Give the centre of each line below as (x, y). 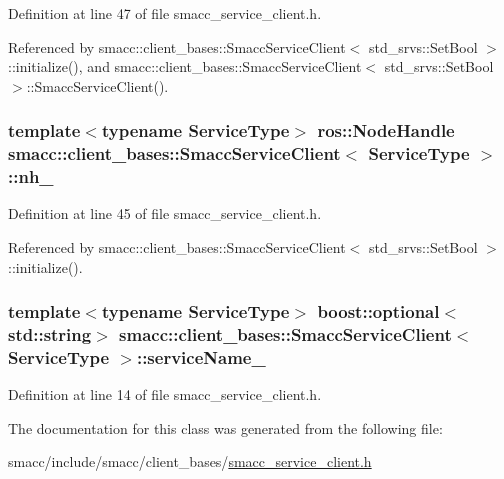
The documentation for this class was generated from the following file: (225, 427)
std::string (50, 334)
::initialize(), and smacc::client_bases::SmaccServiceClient (185, 66)
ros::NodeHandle (386, 130)
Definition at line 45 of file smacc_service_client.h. (165, 213)
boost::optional (378, 311)
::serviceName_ (201, 356)
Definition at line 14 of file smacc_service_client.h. (165, 394)
